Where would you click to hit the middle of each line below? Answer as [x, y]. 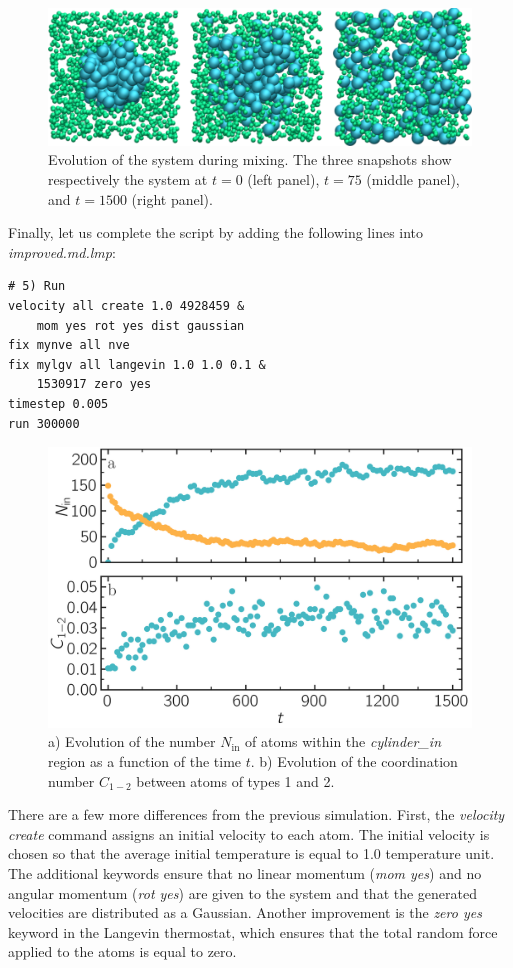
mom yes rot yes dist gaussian [140, 325]
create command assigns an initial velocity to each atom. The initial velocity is [249, 833]
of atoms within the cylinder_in [343, 741]
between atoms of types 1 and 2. [235, 780]
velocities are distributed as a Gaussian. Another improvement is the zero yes [245, 912]
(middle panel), [413, 178]
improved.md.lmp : [62, 251]
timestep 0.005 [58, 403]
